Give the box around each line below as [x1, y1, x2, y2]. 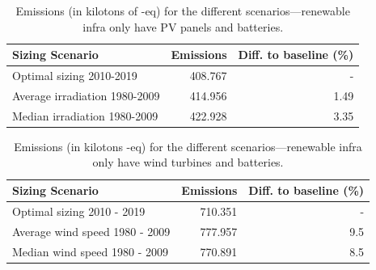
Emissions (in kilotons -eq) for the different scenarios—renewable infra [14, 137, 362, 154]
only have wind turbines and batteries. [92, 154, 284, 171]
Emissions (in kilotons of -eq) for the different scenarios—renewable [15, 2, 350, 19]
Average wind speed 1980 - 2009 [12, 222, 171, 239]
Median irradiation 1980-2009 [12, 107, 158, 124]
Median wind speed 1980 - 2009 [12, 243, 168, 259]
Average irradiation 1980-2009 [12, 86, 160, 103]
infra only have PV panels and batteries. [82, 18, 284, 35]
